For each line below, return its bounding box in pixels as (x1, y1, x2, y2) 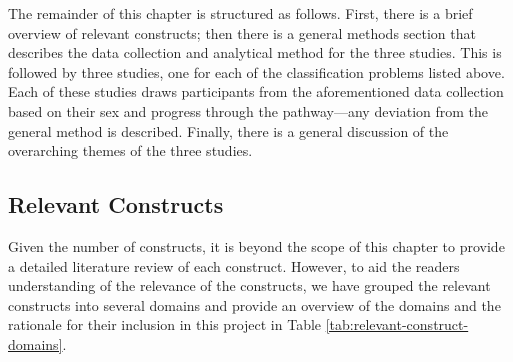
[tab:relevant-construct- (325, 314, 469, 335)
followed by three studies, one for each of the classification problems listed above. (8, 61, 505, 82)
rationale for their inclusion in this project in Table (8, 314, 322, 335)
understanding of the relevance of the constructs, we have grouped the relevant (8, 275, 491, 296)
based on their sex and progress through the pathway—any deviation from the (8, 100, 489, 121)
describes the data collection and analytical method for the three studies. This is (8, 42, 502, 63)
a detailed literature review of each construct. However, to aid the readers (8, 255, 460, 276)
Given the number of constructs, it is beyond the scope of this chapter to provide (8, 235, 505, 256)
